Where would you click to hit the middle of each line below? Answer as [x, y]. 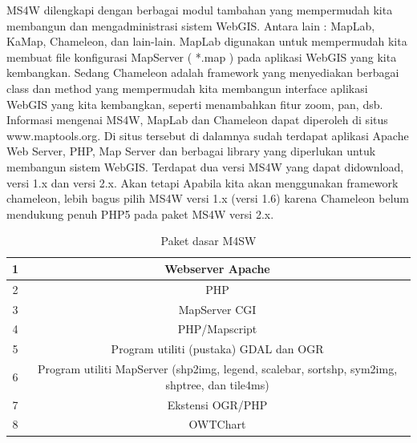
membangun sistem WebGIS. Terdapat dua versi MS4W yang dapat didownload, [205, 166]
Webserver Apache [217, 268]
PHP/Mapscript [217, 329]
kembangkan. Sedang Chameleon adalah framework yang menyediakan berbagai [203, 72]
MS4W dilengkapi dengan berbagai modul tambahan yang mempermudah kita [200, 10]
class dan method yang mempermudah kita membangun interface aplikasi [187, 88]
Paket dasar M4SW [208, 241]
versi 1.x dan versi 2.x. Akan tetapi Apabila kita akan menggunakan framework [202, 182]
